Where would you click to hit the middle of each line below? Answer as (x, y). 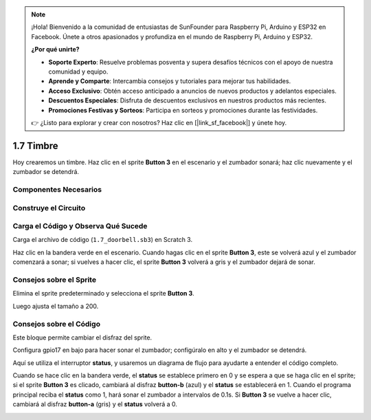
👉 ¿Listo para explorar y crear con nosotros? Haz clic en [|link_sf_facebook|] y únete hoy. (159, 122)
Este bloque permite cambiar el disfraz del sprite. (82, 338)
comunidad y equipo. (78, 71)
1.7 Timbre (35, 145)
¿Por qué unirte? (55, 49)
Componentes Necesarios (57, 189)
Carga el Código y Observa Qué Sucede (80, 226)
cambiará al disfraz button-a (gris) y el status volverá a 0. (95, 404)
